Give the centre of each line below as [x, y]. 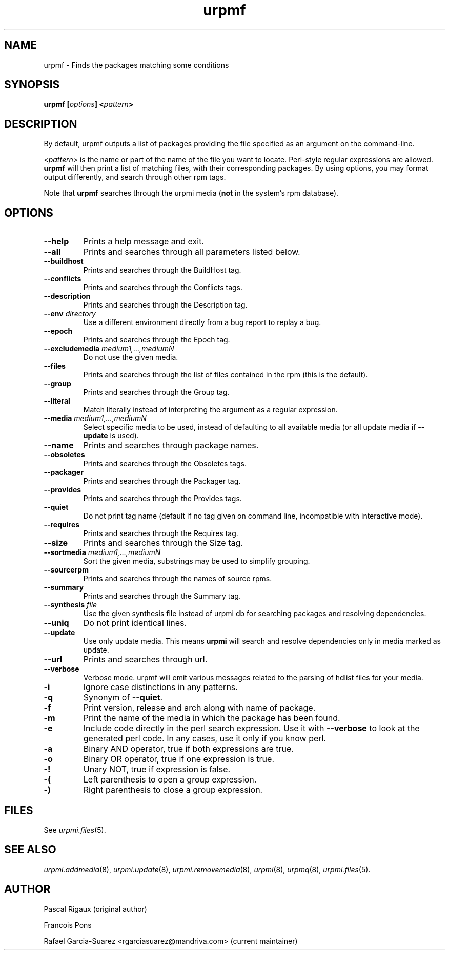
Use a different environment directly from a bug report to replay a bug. [202, 322]
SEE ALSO [30, 850]
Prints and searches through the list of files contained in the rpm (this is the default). [226, 375]
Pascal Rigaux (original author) [95, 909]
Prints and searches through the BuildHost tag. [162, 270]
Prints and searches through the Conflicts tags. [163, 288]
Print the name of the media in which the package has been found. [212, 718]
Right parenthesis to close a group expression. [173, 790]
